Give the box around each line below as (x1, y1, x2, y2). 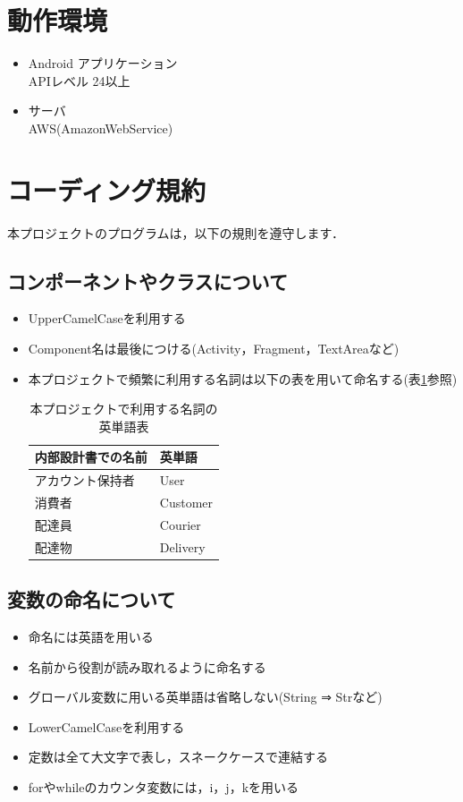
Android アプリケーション (28, 54, 178, 73)
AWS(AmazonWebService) (28, 118, 173, 137)
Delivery (159, 537, 206, 556)
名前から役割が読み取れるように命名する (28, 657, 266, 676)
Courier (159, 515, 201, 533)
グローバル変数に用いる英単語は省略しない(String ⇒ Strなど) (28, 687, 383, 706)
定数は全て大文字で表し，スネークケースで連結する (28, 747, 329, 766)
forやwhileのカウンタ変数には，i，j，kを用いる (28, 778, 299, 797)
